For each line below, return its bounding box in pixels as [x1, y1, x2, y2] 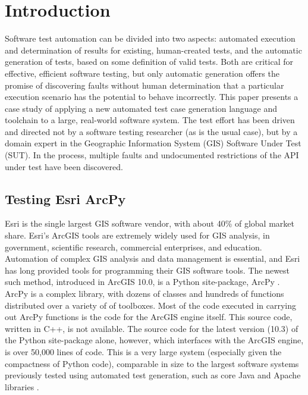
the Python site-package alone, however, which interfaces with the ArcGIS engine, [5, 334, 304, 346]
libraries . [5, 380, 39, 393]
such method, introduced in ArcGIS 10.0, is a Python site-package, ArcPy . [5, 275, 280, 288]
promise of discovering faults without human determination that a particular [5, 79, 284, 91]
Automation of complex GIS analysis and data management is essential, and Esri [5, 252, 300, 265]
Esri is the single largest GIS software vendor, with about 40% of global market [5, 217, 294, 230]
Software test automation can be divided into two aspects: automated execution [5, 32, 296, 45]
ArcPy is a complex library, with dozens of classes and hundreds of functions [5, 287, 284, 300]
